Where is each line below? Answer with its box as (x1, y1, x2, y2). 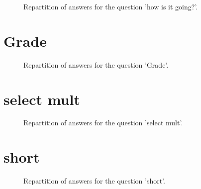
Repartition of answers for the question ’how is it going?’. (23, 1, 198, 11)
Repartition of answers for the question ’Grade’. (23, 59, 169, 70)
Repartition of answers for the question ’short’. (23, 176, 165, 186)
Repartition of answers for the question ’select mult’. (23, 117, 183, 128)
